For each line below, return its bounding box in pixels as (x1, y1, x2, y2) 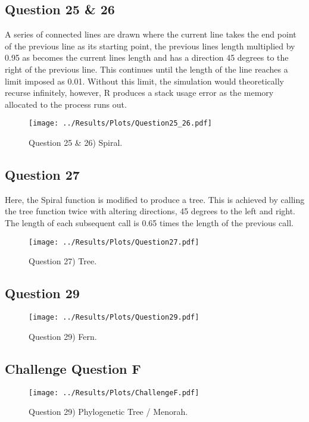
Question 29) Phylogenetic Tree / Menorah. (29, 405, 188, 418)
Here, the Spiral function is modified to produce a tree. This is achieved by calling (5, 193, 305, 205)
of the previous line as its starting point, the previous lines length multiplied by (5, 39, 295, 52)
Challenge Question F (5, 359, 141, 377)
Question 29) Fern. (29, 330, 97, 342)
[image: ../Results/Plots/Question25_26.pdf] (29, 119, 212, 128)
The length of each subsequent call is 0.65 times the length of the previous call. (5, 217, 294, 229)
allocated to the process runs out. (5, 98, 127, 110)
